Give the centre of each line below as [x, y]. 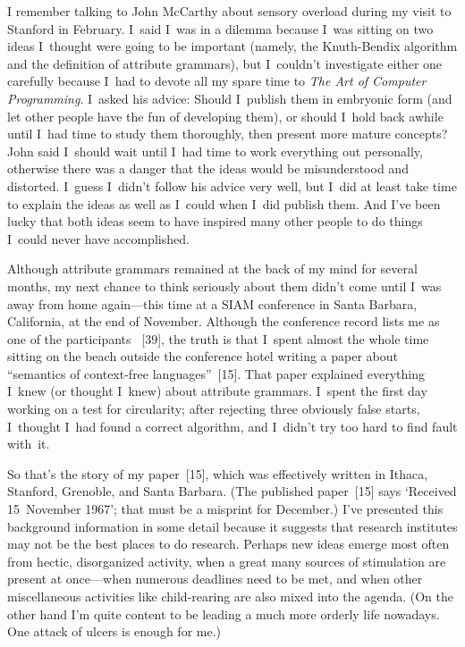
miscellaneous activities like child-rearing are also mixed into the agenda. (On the [230, 596]
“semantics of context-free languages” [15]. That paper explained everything [216, 373]
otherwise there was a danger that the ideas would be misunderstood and [208, 168]
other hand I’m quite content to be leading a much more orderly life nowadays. [224, 613]
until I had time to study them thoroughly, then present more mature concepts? [228, 134]
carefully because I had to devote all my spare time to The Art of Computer [217, 81]
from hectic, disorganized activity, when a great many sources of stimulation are [227, 561]
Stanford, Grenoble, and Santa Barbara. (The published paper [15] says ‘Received [232, 491]
